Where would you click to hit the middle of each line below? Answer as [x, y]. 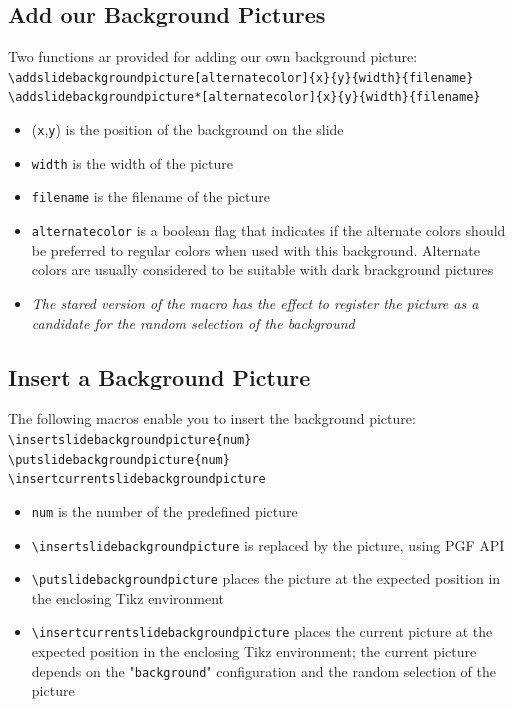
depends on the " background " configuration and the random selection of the [264, 670]
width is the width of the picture [132, 162]
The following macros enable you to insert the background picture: [212, 418]
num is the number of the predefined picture [164, 510]
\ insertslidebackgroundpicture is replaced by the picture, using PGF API [268, 544]
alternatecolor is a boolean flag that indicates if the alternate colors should [268, 230]
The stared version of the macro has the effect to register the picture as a [255, 302]
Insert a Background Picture [159, 376]
